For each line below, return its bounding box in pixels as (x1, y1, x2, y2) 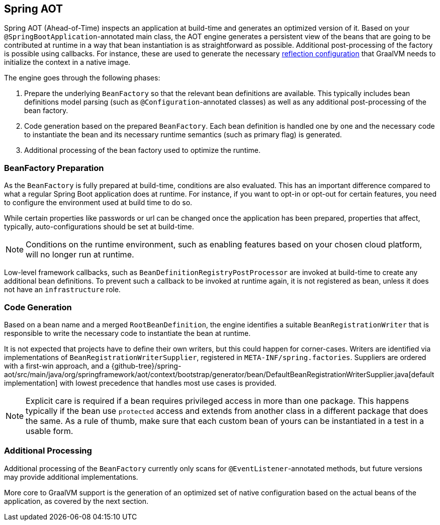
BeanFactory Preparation (4, 162, 104, 173)
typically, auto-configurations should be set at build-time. (4, 222, 194, 231)
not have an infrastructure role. (4, 285, 121, 294)
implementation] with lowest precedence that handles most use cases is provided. (4, 378, 277, 387)
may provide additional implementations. (4, 472, 138, 481)
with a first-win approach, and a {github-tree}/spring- (4, 361, 182, 370)
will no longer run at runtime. (26, 249, 134, 260)
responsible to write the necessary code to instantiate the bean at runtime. (4, 328, 251, 337)
